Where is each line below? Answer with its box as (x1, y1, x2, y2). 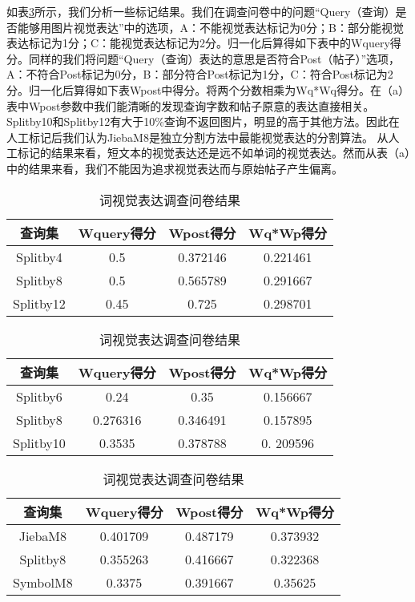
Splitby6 (16, 386, 62, 406)
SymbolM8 (13, 572, 73, 592)
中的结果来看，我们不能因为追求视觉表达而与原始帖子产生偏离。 (6, 160, 343, 176)
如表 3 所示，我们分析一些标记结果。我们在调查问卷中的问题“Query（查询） (6, 3, 396, 19)
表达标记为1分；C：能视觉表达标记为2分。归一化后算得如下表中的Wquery (6, 34, 390, 51)
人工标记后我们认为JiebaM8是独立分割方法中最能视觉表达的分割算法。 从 (6, 128, 389, 145)
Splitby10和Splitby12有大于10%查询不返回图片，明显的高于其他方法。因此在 (6, 113, 400, 130)
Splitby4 (16, 247, 62, 266)
